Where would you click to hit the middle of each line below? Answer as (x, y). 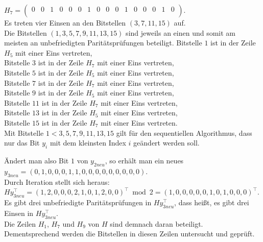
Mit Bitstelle (24, 132)
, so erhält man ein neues (144, 160)
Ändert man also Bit (37, 160)
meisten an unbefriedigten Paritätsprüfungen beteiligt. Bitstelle (103, 43)
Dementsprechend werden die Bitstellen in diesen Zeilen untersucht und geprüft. (129, 234)
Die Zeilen (20, 223)
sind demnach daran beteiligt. (157, 223)
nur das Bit (22, 143)
